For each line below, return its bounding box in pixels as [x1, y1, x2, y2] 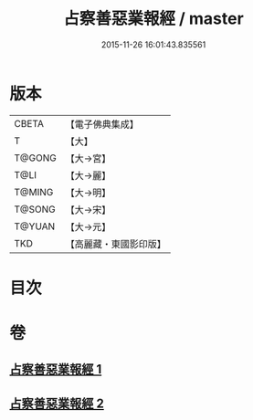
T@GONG [14, 152, 57, 164]
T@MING [14, 185, 54, 198]
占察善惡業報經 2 [9, 395, 105, 411]
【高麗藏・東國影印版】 [65, 237, 166, 250]
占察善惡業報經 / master [63, 8, 244, 29]
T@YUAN [14, 220, 56, 233]
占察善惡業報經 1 [9, 362, 102, 377]
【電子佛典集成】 [65, 118, 139, 131]
